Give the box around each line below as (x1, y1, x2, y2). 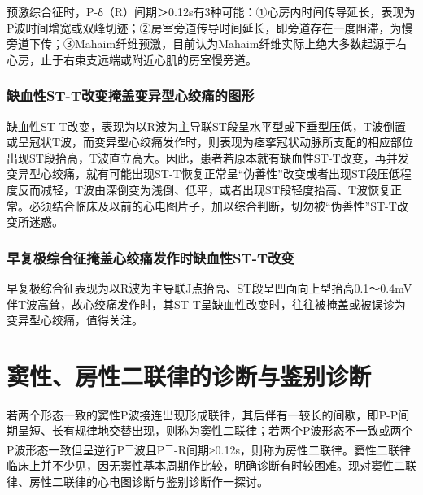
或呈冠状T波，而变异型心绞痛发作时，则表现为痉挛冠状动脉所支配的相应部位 (7, 133, 414, 150)
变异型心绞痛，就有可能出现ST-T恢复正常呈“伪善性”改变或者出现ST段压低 (7, 165, 400, 182)
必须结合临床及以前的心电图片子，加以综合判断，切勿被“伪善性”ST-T (28, 197, 397, 214)
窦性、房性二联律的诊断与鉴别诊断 (7, 358, 372, 392)
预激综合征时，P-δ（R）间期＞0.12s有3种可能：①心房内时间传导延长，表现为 (7, 3, 416, 20)
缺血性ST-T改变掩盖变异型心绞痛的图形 (7, 85, 255, 106)
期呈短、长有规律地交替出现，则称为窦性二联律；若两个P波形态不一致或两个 (7, 422, 413, 439)
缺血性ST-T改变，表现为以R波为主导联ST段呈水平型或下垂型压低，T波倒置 (7, 117, 406, 134)
